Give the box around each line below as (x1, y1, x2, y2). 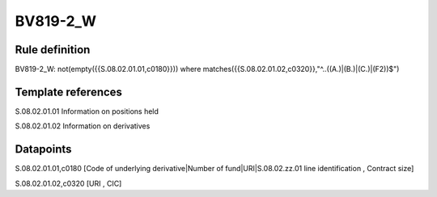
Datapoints (15, 142, 72, 157)
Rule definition (15, 43, 91, 57)
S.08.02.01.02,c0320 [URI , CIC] (15, 178, 122, 188)
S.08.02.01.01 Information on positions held (15, 106, 159, 116)
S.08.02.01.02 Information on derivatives (15, 121, 151, 131)
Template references (15, 85, 123, 98)
